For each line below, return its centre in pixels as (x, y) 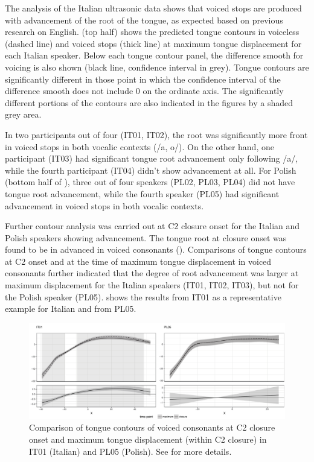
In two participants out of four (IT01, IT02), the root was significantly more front (156, 134)
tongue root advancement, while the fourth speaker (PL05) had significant (142, 193)
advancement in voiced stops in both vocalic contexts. (104, 205)
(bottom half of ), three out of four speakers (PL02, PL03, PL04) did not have (150, 182)
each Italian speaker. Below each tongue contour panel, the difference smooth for (154, 55)
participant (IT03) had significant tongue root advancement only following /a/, (152, 158)
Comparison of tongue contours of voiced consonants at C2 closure (152, 427)
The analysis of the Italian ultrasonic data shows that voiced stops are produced (153, 8)
